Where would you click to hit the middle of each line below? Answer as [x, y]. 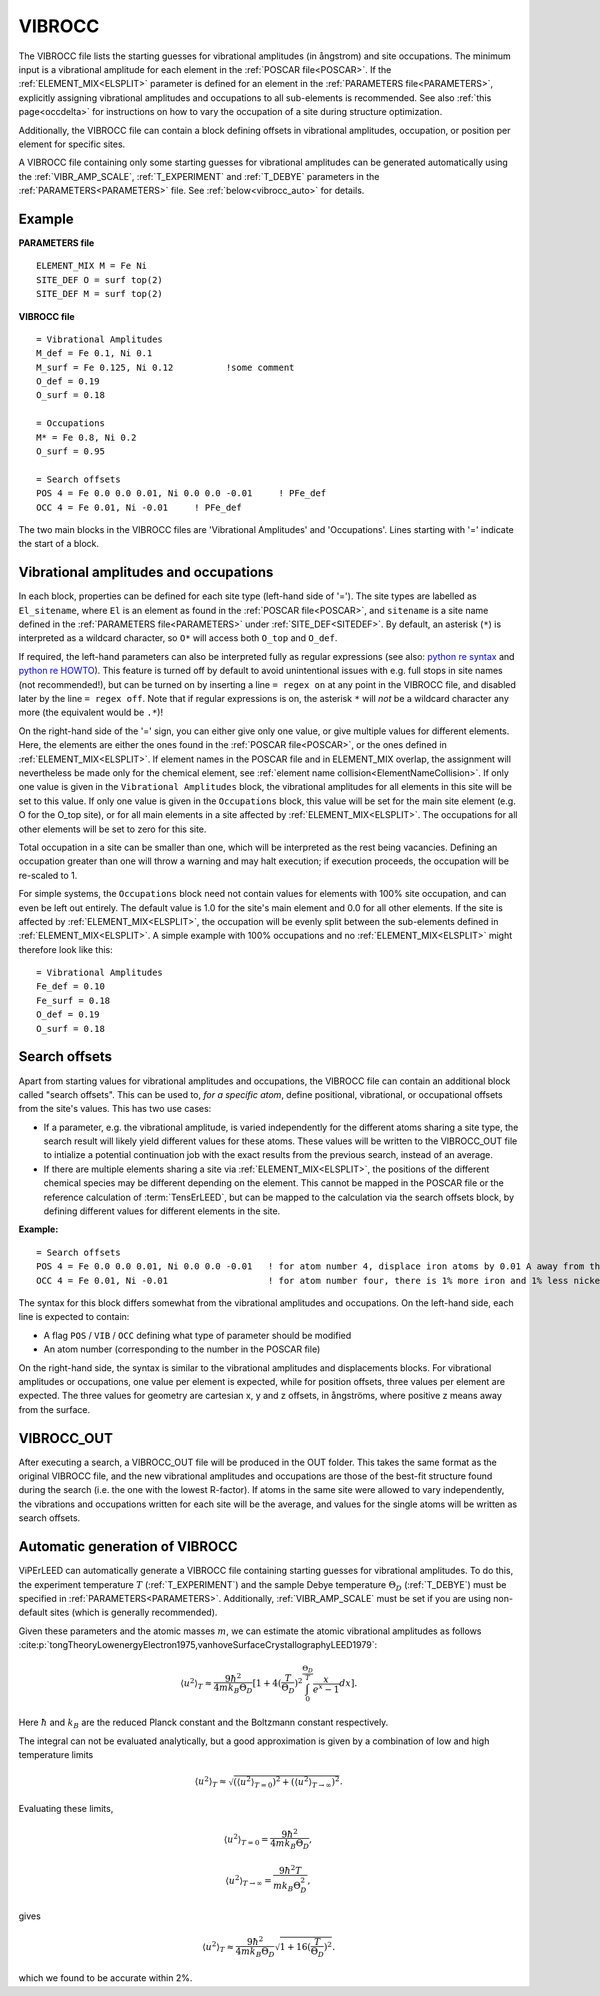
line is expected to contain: [74, 1317]
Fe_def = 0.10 [70, 986]
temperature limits [56, 1755]
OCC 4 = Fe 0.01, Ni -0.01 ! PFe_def [139, 507]
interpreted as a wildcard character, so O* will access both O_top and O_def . [178, 638]
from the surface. [54, 1409]
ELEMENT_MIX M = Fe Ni [92, 266]
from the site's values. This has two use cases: [115, 1109]
